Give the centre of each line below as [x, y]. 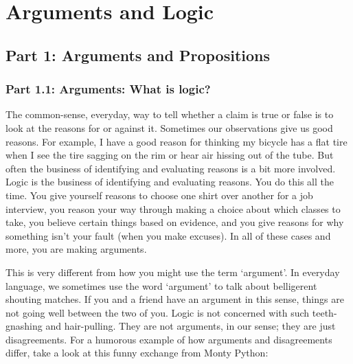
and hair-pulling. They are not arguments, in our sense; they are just [191, 326]
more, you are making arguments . [76, 249]
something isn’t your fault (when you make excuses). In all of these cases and [168, 235]
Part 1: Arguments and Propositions [138, 55]
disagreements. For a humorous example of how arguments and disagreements [169, 339]
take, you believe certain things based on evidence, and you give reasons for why [175, 222]
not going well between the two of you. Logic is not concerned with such [158, 312]
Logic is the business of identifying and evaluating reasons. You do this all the [170, 182]
